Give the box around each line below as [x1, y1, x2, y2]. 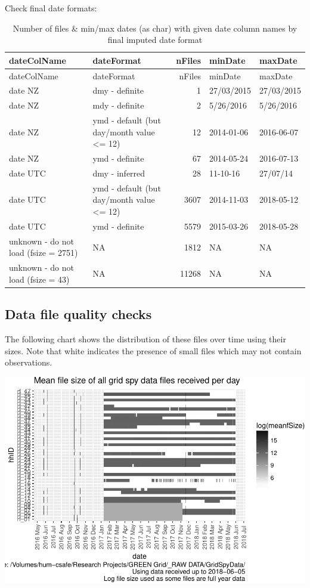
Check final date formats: [5, 2, 97, 14]
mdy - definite [92, 99, 144, 112]
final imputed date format [107, 33, 203, 46]
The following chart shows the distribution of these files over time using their [5, 333, 286, 345]
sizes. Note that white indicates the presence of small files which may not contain [5, 344, 302, 357]
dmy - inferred [92, 167, 145, 180]
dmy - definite [92, 84, 144, 97]
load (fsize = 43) [9, 273, 70, 285]
